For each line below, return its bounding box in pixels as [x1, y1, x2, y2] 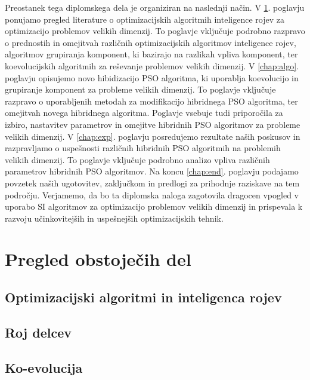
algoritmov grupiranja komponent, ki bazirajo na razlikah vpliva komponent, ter [5, 48, 298, 60]
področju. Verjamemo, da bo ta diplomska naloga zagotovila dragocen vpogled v [5, 188, 299, 201]
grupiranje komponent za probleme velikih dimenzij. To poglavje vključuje [5, 83, 276, 96]
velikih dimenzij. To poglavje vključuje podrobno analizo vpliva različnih [5, 153, 270, 166]
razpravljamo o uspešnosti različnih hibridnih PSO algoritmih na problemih [5, 142, 281, 154]
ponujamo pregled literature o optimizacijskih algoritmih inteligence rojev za [5, 13, 284, 25]
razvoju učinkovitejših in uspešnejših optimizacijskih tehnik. [5, 212, 224, 224]
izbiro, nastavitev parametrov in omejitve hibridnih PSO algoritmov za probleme [5, 118, 300, 130]
